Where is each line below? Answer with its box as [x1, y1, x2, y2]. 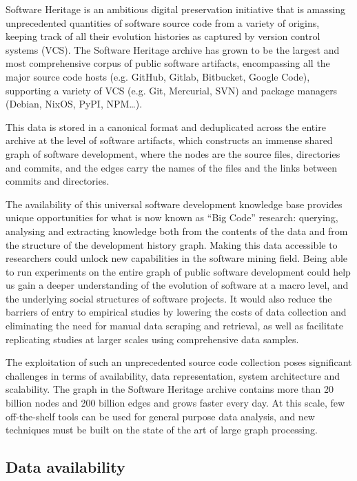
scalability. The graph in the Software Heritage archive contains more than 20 [6, 382, 334, 396]
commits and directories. [6, 174, 110, 188]
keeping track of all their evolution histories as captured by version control [6, 29, 320, 43]
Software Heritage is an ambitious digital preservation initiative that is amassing [6, 2, 345, 16]
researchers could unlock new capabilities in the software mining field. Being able [6, 251, 348, 265]
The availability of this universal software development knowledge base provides [6, 196, 343, 211]
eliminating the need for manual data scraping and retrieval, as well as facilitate [6, 318, 343, 333]
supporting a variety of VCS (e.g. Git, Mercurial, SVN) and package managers [6, 83, 338, 97]
